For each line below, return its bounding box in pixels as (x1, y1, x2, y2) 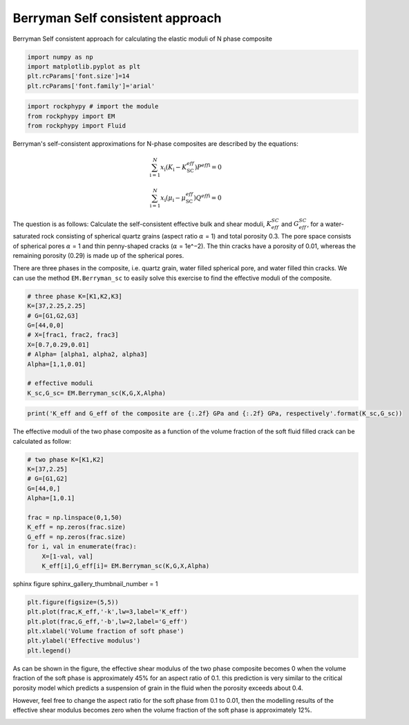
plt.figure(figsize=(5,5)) (27, 598, 119, 606)
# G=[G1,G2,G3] (27, 312, 79, 319)
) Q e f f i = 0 (193, 193, 222, 202)
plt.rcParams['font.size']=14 (27, 73, 130, 80)
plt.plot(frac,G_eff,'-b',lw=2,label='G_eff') (27, 617, 188, 625)
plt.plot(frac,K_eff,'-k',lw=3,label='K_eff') (27, 608, 188, 616)
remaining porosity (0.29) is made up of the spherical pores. (12, 252, 184, 260)
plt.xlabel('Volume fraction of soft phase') (27, 628, 184, 635)
